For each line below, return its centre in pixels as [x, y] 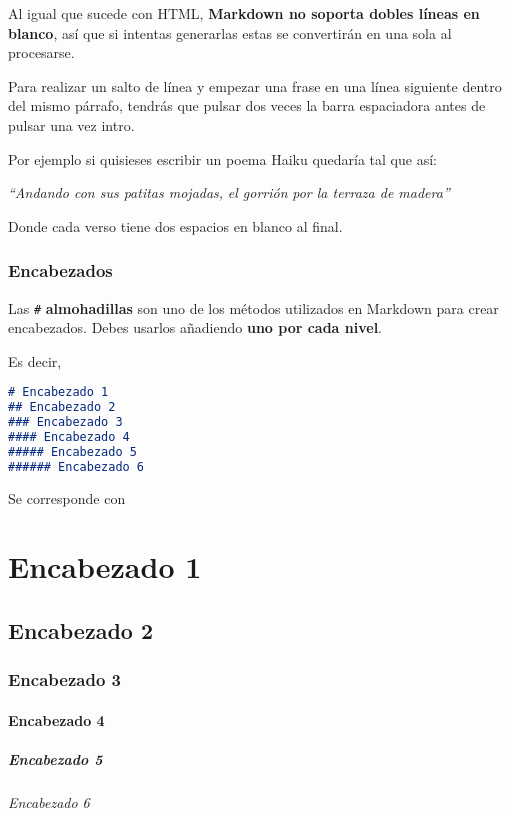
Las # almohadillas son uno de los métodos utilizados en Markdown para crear [253, 307]
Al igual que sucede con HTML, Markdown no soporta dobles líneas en [244, 13]
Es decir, [35, 360]
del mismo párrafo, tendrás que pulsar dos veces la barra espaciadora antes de [247, 105]
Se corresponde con [67, 497]
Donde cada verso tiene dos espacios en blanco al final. [175, 225]
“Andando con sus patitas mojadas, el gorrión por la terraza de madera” [229, 192]
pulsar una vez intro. [71, 124]
